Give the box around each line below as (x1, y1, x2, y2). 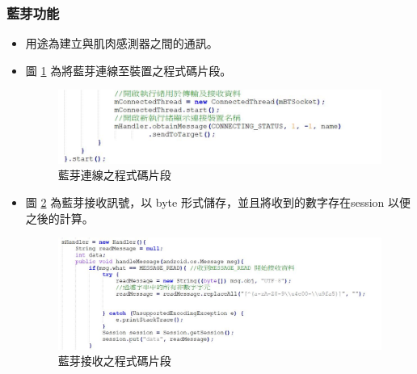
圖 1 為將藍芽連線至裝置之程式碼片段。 (25, 61, 232, 78)
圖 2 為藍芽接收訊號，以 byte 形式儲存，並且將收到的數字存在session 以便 (25, 193, 411, 210)
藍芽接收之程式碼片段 (57, 352, 171, 369)
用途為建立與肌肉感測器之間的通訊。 (25, 35, 218, 52)
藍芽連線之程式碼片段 (57, 166, 171, 183)
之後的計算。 (25, 209, 94, 226)
